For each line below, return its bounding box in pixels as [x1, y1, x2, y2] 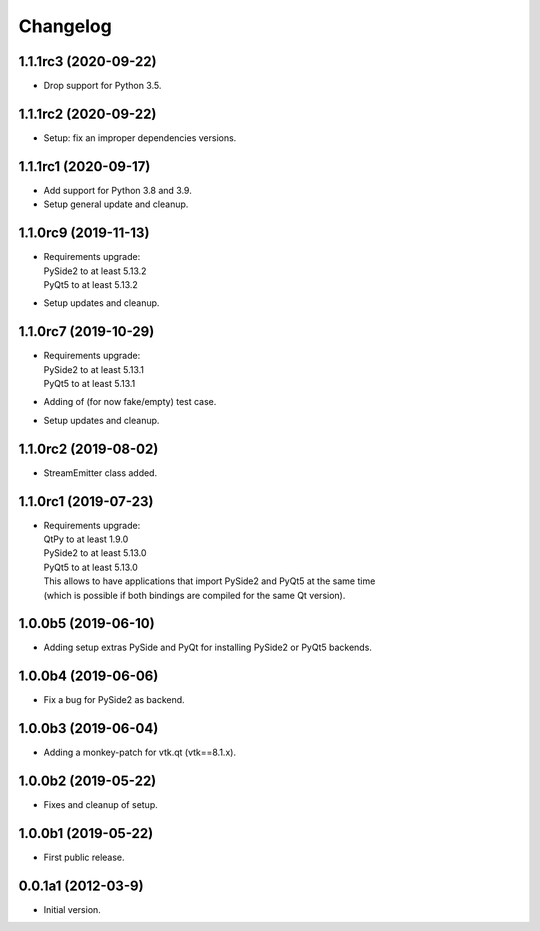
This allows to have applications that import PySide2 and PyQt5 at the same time [43, 575, 376, 587]
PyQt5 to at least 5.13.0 [43, 561, 139, 573]
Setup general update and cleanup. [43, 198, 189, 210]
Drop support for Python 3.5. [43, 80, 162, 92]
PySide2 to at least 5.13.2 [43, 265, 147, 277]
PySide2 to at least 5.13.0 [43, 547, 147, 559]
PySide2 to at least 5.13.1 [43, 363, 145, 375]
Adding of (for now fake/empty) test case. [43, 396, 217, 408]
